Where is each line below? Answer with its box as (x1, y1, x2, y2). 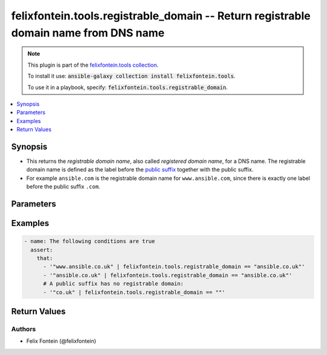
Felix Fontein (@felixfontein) (26, 337, 96, 345)
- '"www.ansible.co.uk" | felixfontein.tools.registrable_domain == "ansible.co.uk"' (43, 264, 305, 270)
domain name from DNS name (11, 26, 165, 39)
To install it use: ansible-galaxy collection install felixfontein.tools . (27, 73, 236, 80)
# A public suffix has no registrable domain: (43, 280, 184, 287)
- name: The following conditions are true (24, 238, 156, 245)
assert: (30, 246, 53, 253)
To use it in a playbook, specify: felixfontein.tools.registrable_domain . (27, 84, 228, 91)
